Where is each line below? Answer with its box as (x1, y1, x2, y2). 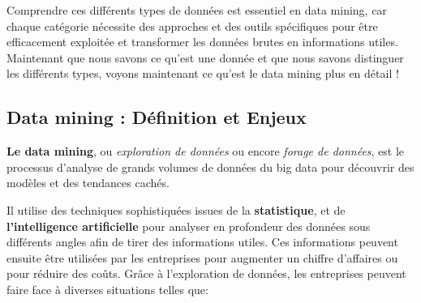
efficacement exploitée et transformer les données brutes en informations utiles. (6, 33, 398, 50)
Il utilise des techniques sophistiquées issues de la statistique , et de (6, 201, 346, 218)
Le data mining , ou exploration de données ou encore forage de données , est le (6, 143, 405, 160)
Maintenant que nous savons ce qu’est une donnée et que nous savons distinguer (6, 49, 404, 66)
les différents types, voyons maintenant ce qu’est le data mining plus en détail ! (6, 65, 399, 82)
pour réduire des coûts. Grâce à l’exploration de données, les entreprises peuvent (6, 265, 406, 282)
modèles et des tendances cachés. (6, 174, 170, 191)
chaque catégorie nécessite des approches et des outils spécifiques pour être (6, 17, 378, 34)
